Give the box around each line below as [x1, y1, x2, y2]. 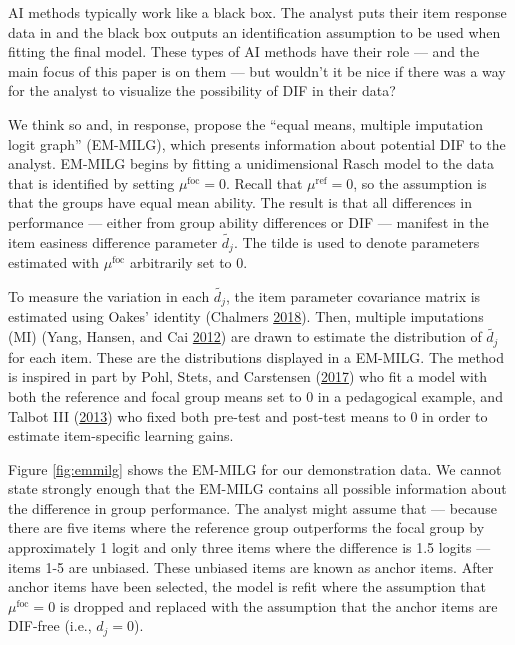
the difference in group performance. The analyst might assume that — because [8, 497, 497, 518]
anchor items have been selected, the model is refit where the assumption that [8, 576, 487, 597]
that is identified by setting [8, 172, 175, 193]
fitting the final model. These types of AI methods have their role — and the [8, 41, 480, 62]
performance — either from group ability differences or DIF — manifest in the [8, 211, 489, 232]
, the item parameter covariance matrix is [225, 286, 481, 307]
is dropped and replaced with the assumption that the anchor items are [59, 595, 498, 616]
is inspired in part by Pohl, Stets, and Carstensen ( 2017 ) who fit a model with [8, 366, 488, 387]
